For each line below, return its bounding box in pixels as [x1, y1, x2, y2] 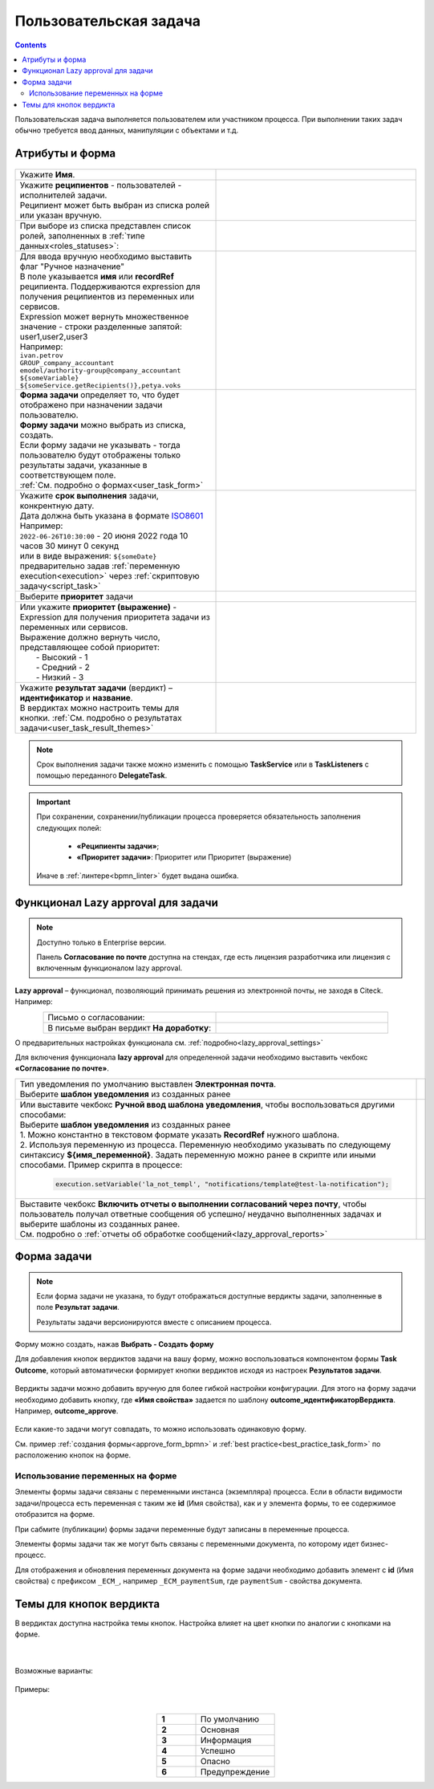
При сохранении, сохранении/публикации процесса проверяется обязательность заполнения [36, 811, 361, 822]
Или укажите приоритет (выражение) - [19, 601, 177, 612]
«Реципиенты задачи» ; [76, 841, 160, 851]
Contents [14, 40, 47, 50]
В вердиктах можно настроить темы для [19, 702, 180, 714]
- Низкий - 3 [35, 671, 84, 682]
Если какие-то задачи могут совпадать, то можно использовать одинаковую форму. [14, 1425, 306, 1434]
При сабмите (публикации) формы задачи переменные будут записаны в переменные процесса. [14, 1524, 350, 1534]
